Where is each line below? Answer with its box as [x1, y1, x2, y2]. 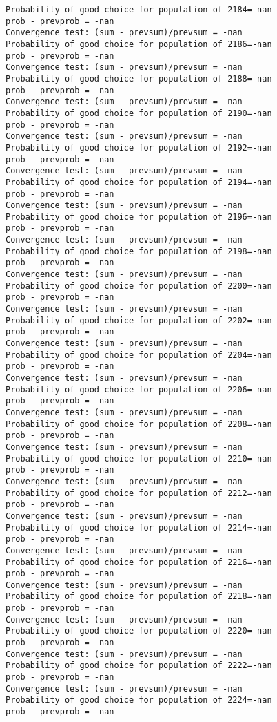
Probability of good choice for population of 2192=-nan [6, 142, 272, 153]
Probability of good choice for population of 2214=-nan [6, 522, 272, 533]
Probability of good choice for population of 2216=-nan [6, 557, 272, 567]
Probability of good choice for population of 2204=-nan [6, 350, 272, 360]
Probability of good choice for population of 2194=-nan [6, 177, 272, 187]
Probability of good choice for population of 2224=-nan [6, 695, 272, 705]
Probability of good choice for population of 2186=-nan [6, 39, 272, 49]
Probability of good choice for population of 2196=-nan [6, 211, 272, 222]
